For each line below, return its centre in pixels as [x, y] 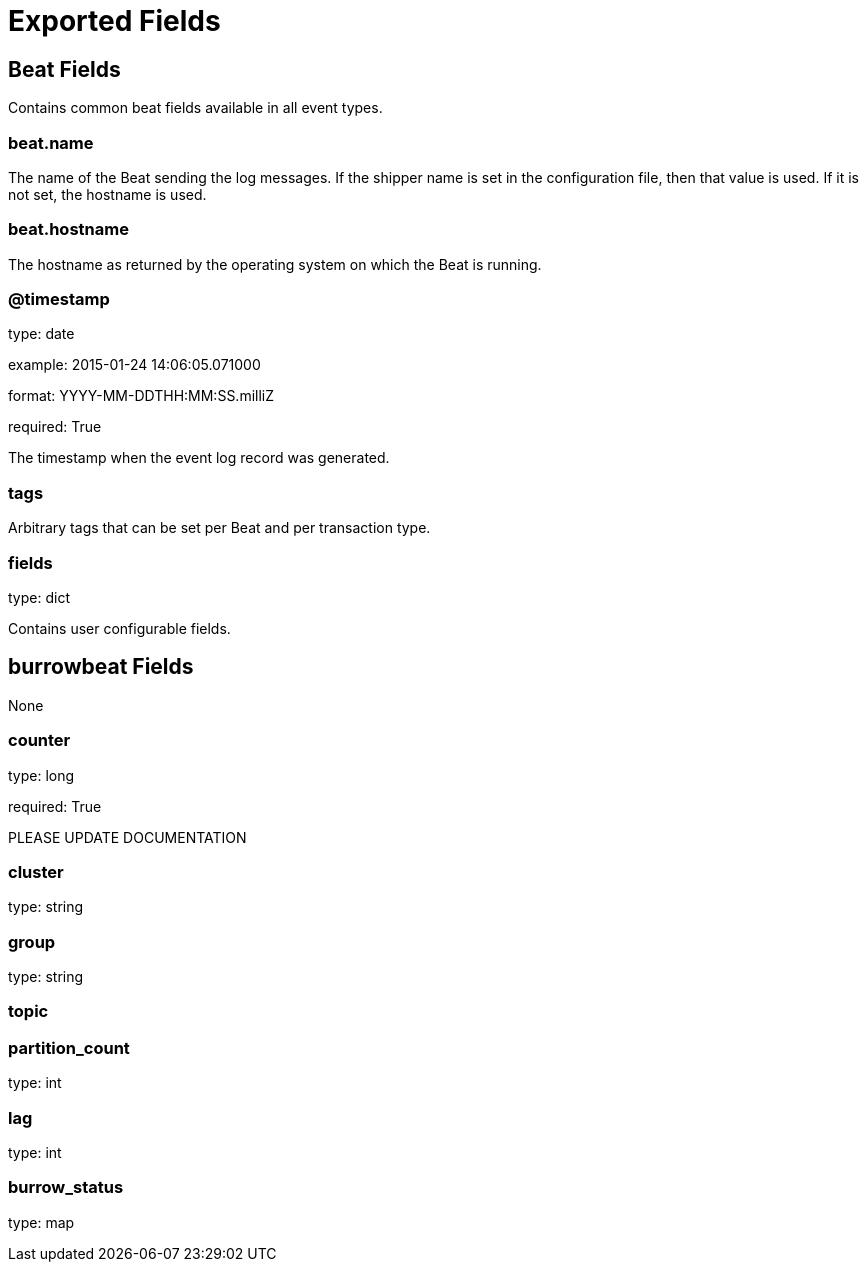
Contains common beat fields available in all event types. [195, 108]
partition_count [69, 1047]
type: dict [39, 597]
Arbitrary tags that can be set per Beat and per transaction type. [219, 528]
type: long [41, 775]
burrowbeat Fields [101, 667]
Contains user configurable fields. [119, 628]
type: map [41, 1222]
